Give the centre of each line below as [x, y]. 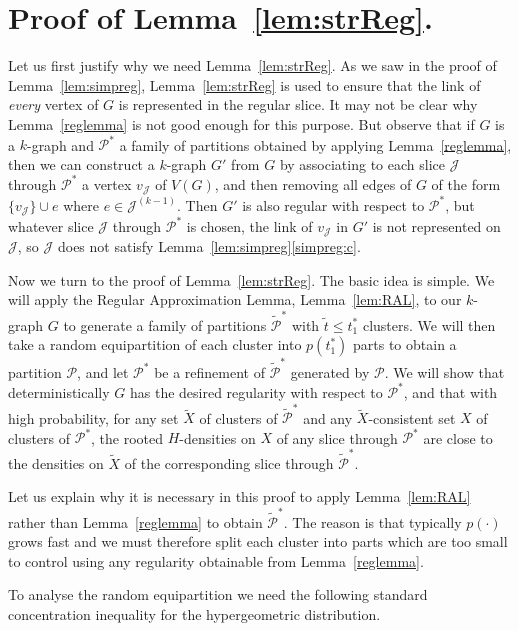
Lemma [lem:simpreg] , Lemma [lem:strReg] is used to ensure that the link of [244, 84]
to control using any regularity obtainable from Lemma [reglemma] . [216, 560]
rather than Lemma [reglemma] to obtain [135, 521]
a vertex [106, 183]
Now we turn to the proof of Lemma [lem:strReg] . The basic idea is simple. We [251, 279]
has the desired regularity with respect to [256, 391]
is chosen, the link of [249, 225]
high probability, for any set [93, 417]
